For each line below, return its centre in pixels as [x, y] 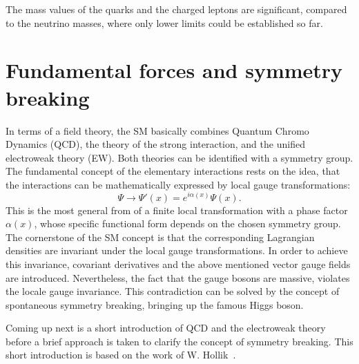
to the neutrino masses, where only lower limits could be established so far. [164, 22]
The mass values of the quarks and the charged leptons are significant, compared [176, 9]
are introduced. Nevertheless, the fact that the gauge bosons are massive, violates [178, 277]
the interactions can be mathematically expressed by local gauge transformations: [178, 184]
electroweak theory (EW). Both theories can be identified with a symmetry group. [179, 157]
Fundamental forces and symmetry [174, 70]
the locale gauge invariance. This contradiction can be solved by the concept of [173, 291]
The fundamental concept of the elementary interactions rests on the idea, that [173, 171]
